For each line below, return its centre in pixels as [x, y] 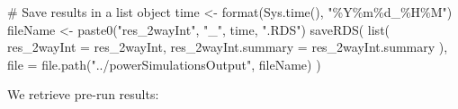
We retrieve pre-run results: [83, 94]
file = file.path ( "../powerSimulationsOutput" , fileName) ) [164, 64]
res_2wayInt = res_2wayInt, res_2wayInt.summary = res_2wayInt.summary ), [228, 47]
